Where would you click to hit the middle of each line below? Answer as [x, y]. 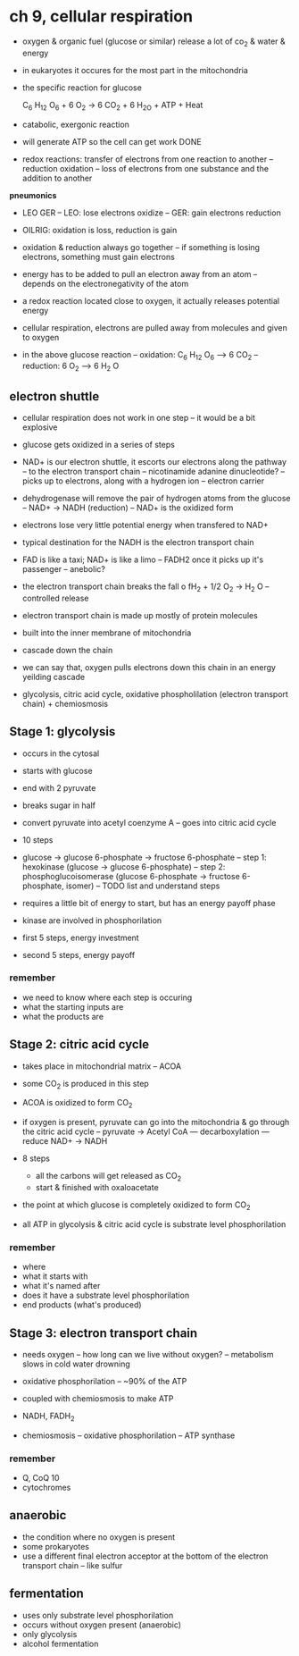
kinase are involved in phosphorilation [92, 920]
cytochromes [46, 1488]
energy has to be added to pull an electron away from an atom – [140, 273]
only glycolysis [50, 1634]
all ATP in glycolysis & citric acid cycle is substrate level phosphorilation [154, 1224]
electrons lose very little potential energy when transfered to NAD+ [145, 525]
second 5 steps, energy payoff [79, 954]
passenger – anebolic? [63, 568]
